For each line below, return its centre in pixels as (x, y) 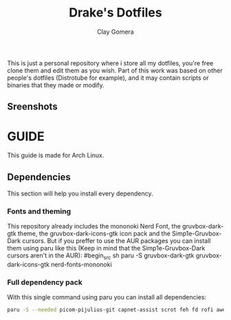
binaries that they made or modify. (56, 85)
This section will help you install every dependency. (80, 193)
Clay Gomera (115, 32)
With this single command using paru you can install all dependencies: (107, 297)
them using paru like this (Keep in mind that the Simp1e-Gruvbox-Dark (106, 248)
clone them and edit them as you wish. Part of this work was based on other (115, 70)
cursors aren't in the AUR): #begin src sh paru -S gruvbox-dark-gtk (101, 256)
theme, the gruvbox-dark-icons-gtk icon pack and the (94, 234)
